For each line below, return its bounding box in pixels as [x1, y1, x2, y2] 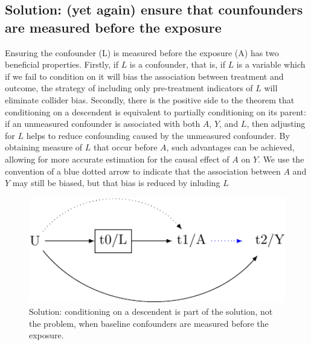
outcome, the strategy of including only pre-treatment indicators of [5, 82, 253, 94]
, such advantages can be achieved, [166, 141, 295, 153]
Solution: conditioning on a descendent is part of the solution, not [29, 305, 273, 317]
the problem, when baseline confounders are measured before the [29, 317, 269, 329]
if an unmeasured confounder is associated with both [5, 117, 200, 130]
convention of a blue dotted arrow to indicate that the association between [5, 164, 281, 177]
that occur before [93, 141, 158, 153]
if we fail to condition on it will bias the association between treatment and [5, 69, 284, 82]
